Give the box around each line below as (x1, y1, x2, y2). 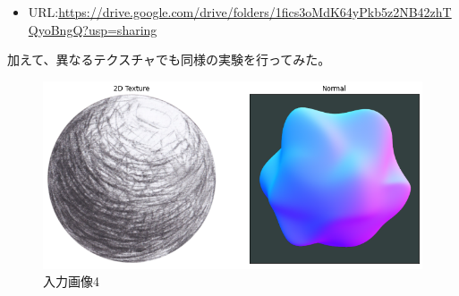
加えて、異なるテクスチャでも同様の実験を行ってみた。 (7, 50, 331, 69)
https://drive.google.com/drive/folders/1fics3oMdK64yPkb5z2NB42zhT (58, 3, 452, 21)
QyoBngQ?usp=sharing (28, 20, 157, 38)
